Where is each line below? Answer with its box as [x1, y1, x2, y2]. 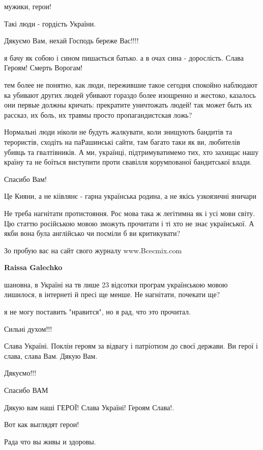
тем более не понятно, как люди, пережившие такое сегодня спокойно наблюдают [4, 79, 258, 90]
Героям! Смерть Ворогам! [4, 62, 83, 73]
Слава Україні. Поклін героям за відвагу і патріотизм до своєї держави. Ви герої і [4, 340, 258, 351]
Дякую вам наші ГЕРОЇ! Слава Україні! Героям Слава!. [4, 402, 174, 412]
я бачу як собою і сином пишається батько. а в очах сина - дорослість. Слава [4, 52, 244, 63]
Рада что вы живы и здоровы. [4, 436, 96, 446]
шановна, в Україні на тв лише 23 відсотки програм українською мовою [4, 279, 228, 289]
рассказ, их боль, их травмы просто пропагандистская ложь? [4, 109, 192, 120]
